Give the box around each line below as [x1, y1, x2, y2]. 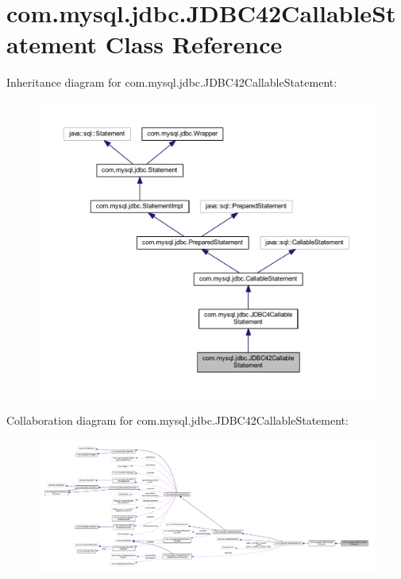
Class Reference [105, 28, 283, 60]
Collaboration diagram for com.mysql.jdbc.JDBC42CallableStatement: [6, 412, 349, 429]
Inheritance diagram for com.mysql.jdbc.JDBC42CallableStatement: [6, 74, 337, 91]
